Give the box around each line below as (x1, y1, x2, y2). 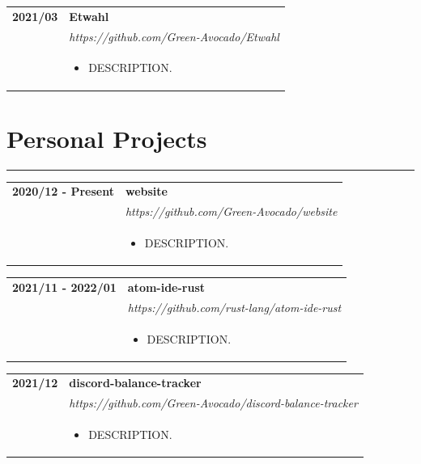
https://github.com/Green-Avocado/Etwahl (69, 27, 279, 44)
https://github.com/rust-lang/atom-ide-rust (127, 298, 342, 315)
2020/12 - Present (12, 183, 114, 200)
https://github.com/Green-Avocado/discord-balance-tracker (69, 394, 358, 411)
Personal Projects (6, 121, 207, 154)
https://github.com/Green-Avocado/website (125, 203, 338, 220)
